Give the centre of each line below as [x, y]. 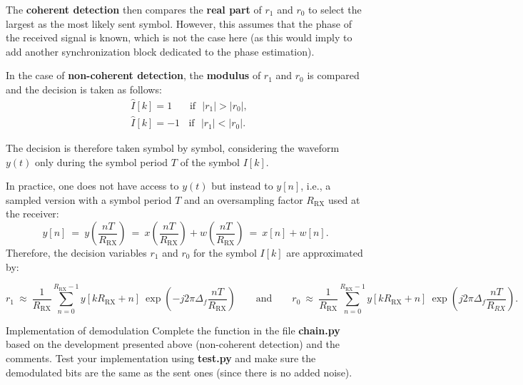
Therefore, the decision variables [76, 253]
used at [344, 199]
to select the [335, 9]
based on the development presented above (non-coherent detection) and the [173, 344]
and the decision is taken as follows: [84, 89]
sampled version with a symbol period [89, 199]
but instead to [242, 186]
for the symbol [225, 253]
